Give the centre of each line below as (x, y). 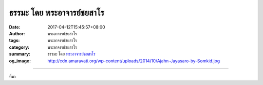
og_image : (20, 61)
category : (19, 47)
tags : (14, 41)
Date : (15, 27)
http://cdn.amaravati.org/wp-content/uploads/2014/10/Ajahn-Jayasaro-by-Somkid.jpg (134, 61)
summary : (20, 54)
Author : (17, 33)
